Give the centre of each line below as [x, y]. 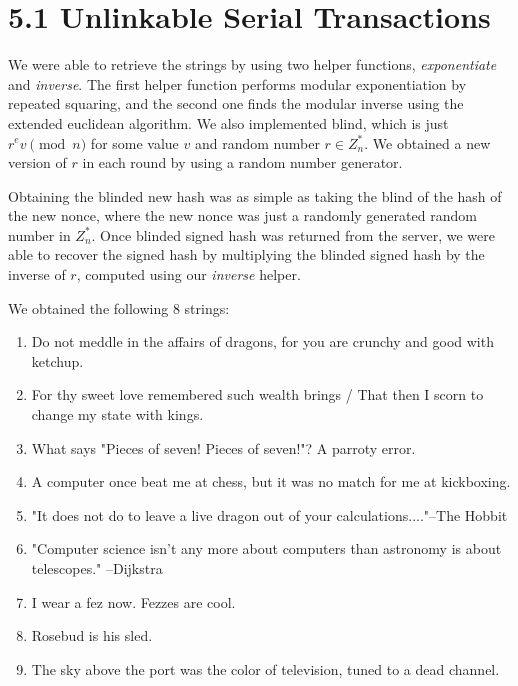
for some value [134, 142]
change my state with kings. [117, 414]
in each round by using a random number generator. [242, 162]
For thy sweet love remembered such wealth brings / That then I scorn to [257, 394]
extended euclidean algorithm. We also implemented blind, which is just [228, 122]
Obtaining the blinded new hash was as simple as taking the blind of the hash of [255, 195]
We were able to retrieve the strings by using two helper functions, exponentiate [252, 64]
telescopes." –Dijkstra [97, 568]
